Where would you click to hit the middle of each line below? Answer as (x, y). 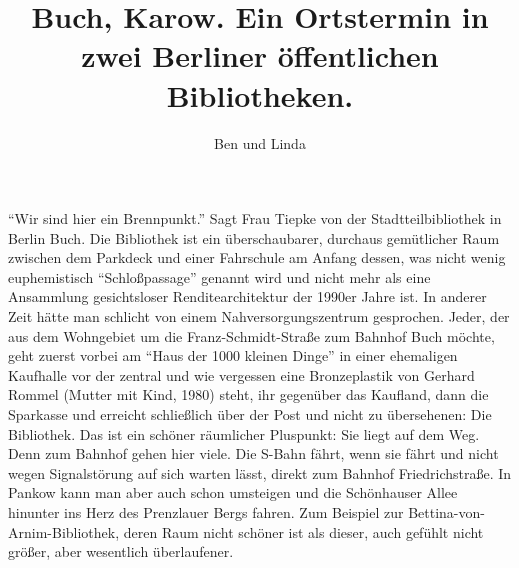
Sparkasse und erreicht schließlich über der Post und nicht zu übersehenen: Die (250, 414)
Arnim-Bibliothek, (64, 531)
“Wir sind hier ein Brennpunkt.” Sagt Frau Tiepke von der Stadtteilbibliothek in (255, 218)
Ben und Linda (260, 142)
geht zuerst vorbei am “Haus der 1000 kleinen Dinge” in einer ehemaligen (233, 355)
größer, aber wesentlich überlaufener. (121, 551)
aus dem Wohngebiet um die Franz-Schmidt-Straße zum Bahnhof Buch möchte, (251, 335)
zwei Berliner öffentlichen (260, 55)
